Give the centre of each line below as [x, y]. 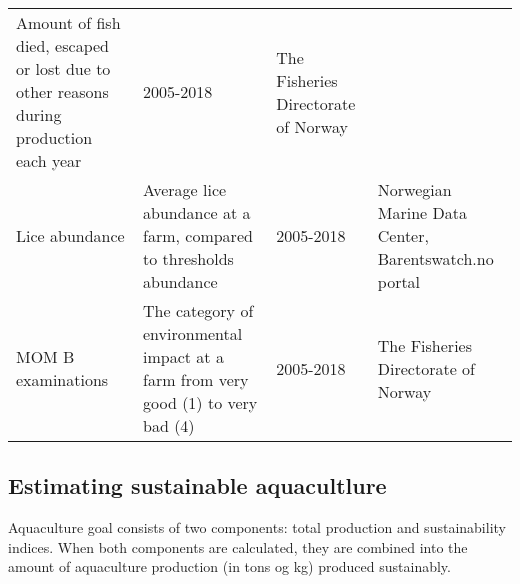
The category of [198, 310]
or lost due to [63, 68]
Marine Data [422, 212]
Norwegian [414, 189]
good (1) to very [200, 402]
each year [49, 160]
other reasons [62, 91]
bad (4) [169, 425]
